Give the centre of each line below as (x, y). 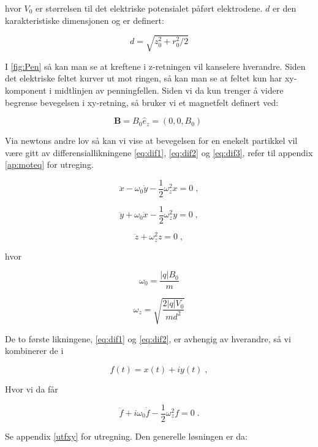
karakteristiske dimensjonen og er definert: (85, 20)
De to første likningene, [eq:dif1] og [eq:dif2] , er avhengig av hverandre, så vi (148, 338)
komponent (26, 90)
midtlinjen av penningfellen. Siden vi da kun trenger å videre (169, 90)
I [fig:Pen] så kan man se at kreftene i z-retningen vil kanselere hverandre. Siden (155, 66)
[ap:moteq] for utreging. (49, 164)
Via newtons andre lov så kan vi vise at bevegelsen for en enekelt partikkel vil (151, 141)
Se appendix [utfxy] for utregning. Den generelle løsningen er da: (127, 436)
